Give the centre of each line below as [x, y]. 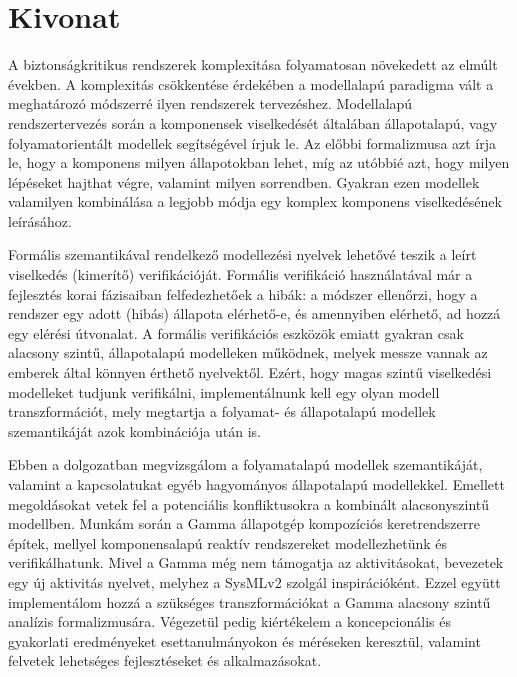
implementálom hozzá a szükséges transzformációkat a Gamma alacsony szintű [249, 601]
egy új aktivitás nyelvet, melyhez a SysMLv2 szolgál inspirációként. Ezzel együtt [254, 581]
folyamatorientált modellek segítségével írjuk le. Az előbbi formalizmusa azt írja [252, 142]
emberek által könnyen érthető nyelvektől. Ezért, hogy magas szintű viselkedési [250, 372]
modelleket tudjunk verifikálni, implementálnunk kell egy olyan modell [224, 391]
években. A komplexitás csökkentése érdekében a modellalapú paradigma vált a [251, 83]
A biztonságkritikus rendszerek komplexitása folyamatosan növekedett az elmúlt [253, 64]
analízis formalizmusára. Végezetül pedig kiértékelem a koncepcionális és [229, 621]
